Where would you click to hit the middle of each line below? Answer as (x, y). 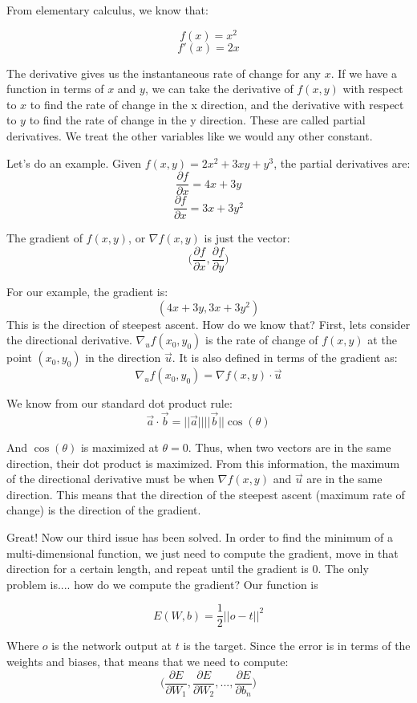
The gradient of (45, 238)
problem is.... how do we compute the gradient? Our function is (162, 584)
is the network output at (112, 646)
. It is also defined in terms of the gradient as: (285, 358)
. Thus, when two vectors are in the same (289, 447)
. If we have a (364, 73)
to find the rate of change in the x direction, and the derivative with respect (217, 104)
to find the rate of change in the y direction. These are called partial (197, 120)
